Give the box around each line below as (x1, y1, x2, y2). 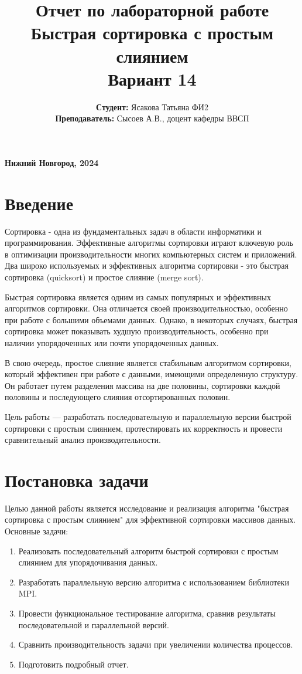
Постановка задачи (5, 468, 149, 492)
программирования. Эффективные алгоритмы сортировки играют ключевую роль (5, 236, 293, 249)
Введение (5, 191, 74, 215)
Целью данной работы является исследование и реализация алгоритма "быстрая (5, 502, 289, 514)
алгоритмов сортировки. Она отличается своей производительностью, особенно (5, 302, 288, 314)
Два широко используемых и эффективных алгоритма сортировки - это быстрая (5, 259, 289, 272)
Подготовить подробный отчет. (18, 658, 129, 670)
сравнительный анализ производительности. (5, 433, 161, 446)
